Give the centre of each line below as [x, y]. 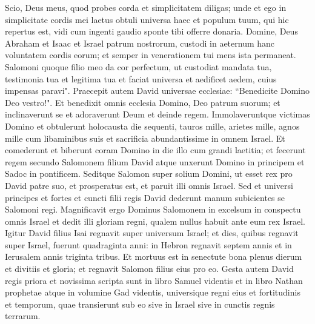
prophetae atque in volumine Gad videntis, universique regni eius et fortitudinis [153, 292]
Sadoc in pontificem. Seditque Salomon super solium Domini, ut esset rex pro [149, 174]
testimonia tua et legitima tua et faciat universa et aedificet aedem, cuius [141, 78]
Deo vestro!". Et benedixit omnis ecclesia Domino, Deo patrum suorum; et [143, 102]
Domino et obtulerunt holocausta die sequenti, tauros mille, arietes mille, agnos [152, 126]
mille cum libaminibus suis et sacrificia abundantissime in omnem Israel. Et [145, 138]
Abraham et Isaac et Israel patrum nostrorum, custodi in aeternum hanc [140, 43]
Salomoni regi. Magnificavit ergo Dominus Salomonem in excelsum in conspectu [153, 209]
